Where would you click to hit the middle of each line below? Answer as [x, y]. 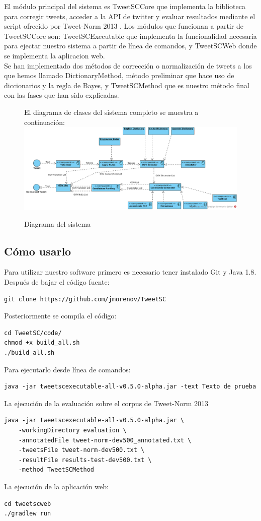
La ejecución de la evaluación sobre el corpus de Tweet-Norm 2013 [106, 403]
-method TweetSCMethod [56, 470]
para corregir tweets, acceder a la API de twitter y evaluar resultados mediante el [130, 16]
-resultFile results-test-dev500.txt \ [85, 460]
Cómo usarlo [38, 251]
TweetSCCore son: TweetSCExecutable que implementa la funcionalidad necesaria [130, 36]
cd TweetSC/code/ [33, 333]
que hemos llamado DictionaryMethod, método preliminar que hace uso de [119, 75]
